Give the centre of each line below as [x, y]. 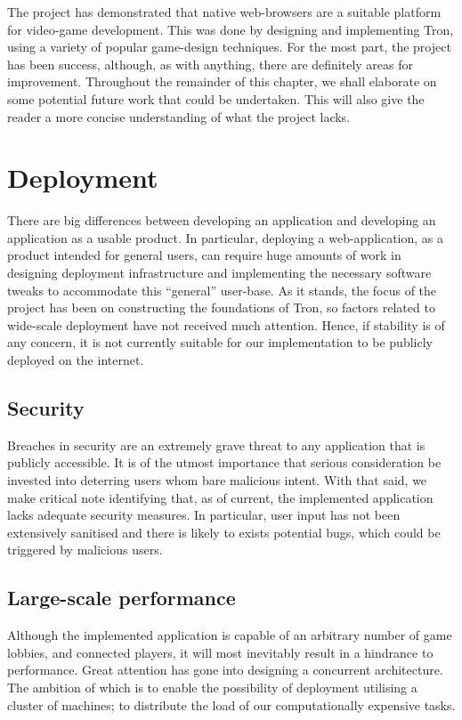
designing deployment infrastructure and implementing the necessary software [219, 273]
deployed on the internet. [76, 360]
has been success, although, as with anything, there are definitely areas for [211, 64]
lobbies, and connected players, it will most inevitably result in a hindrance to [220, 652]
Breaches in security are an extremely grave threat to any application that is [216, 445]
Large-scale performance [122, 598]
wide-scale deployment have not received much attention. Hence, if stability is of [226, 324]
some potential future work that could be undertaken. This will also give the [216, 98]
